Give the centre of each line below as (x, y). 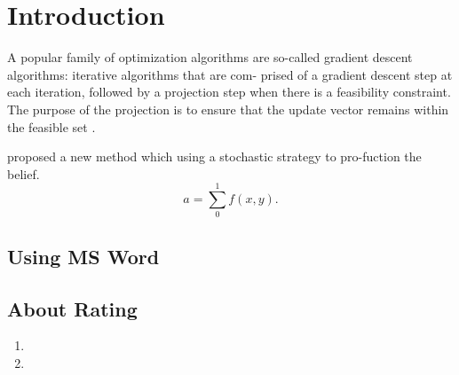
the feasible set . (51, 126)
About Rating (72, 308)
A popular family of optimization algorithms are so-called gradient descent (210, 57)
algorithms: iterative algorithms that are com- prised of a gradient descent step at (230, 74)
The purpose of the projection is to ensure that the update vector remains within (228, 109)
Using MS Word (83, 256)
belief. (24, 173)
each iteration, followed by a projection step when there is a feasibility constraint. (229, 92)
